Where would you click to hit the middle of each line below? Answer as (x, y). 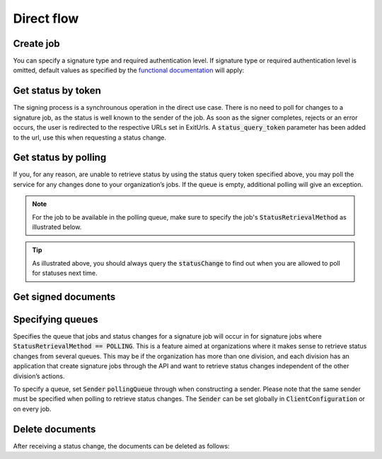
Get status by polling (60, 158)
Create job (36, 44)
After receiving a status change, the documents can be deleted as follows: (121, 446)
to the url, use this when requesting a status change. (89, 137)
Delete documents (54, 429)
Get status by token (57, 91)
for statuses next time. (65, 273)
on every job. (32, 409)
